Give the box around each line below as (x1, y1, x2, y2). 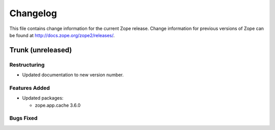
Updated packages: (22, 95, 64, 101)
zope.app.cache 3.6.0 (35, 102, 81, 108)
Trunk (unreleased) (9, 46, 72, 54)
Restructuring (9, 61, 45, 68)
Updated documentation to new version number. (22, 72, 124, 78)
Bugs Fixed (9, 115, 38, 122)
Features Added (9, 84, 50, 91)
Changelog (9, 8, 57, 19)
